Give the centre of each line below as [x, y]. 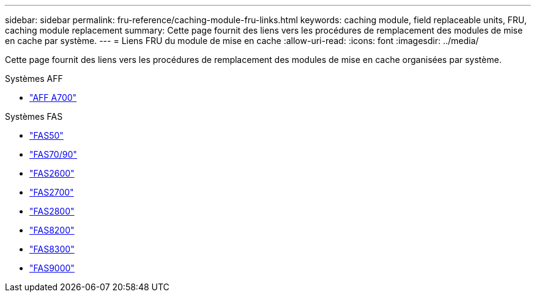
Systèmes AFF [34, 79]
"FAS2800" [52, 211]
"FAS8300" [52, 249]
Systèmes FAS [34, 116]
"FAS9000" [52, 268]
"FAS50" [47, 135]
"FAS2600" [52, 173]
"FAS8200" [52, 230]
